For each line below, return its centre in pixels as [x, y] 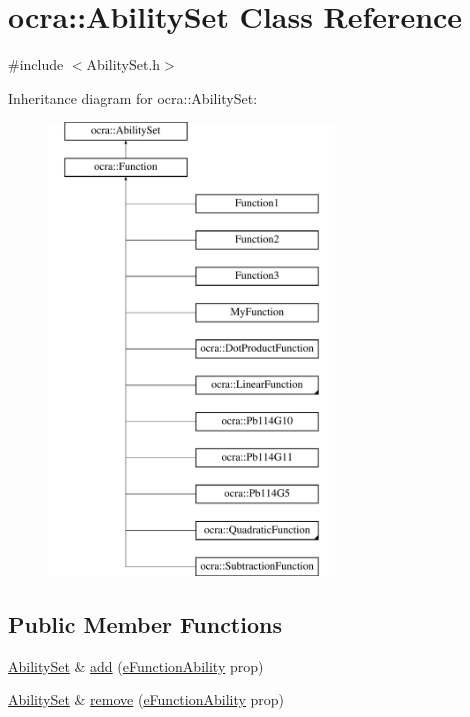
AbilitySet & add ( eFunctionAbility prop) [136, 665]
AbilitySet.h [123, 64]
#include [36, 64]
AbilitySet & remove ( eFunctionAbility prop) [146, 699]
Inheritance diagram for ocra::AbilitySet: [133, 97]
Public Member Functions [145, 623]
